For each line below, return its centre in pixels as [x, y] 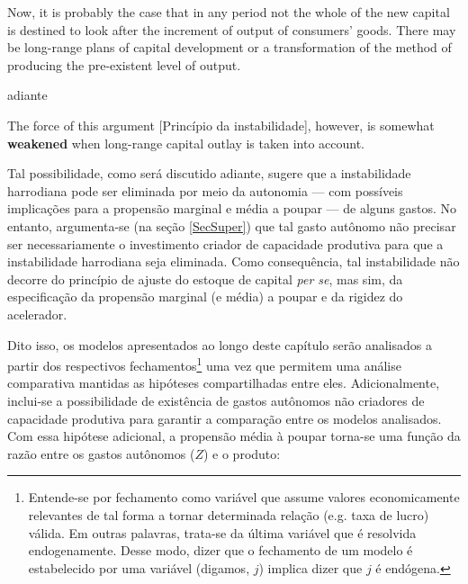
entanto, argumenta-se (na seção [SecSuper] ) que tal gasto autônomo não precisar [232, 225]
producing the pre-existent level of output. [124, 64]
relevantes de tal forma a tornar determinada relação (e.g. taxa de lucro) [229, 514]
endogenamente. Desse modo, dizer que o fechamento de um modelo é [220, 550]
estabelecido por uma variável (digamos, [139, 567]
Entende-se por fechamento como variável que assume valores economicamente [244, 497]
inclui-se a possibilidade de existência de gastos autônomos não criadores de [216, 400]
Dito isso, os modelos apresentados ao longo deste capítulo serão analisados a [220, 344]
